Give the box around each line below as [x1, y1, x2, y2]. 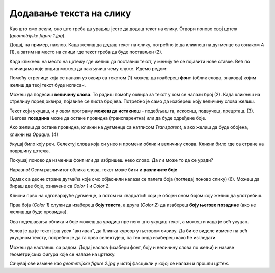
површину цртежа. [9, 148, 50, 154]
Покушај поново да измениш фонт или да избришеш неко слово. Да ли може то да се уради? [9, 157, 213, 163]
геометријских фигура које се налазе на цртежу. [9, 251, 116, 257]
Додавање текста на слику [9, 8, 131, 19]
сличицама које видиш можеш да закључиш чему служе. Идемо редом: [9, 65, 168, 71]
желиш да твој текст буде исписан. [9, 82, 86, 88]
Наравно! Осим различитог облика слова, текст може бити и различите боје [9, 167, 178, 173]
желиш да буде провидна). [9, 209, 68, 215]
